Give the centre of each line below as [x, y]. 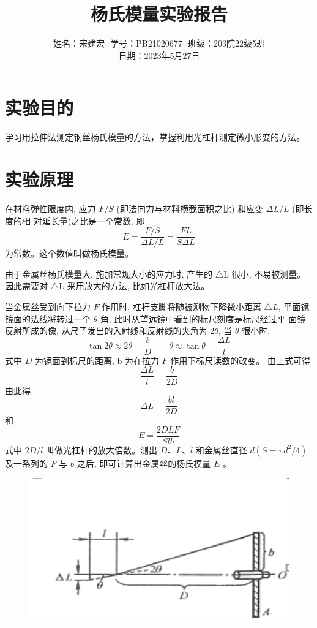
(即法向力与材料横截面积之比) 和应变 [190, 208]
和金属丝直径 [221, 449]
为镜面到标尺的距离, [74, 360]
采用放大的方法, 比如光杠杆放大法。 [138, 286]
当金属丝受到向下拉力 [48, 306]
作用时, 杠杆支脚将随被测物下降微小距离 [181, 306]
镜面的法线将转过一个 [48, 318]
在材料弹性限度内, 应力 [50, 208]
